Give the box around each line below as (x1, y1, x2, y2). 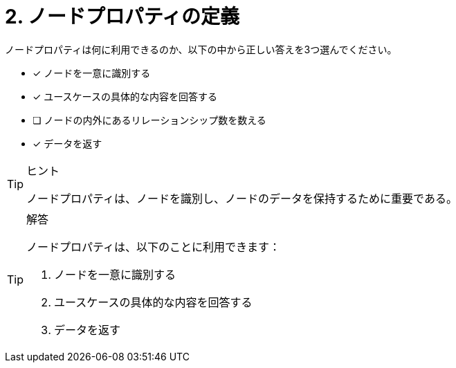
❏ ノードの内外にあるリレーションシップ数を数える (33, 113, 266, 126)
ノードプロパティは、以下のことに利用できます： (26, 239, 281, 254)
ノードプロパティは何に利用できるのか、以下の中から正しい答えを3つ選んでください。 (5, 43, 397, 55)
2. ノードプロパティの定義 (5, 5, 240, 28)
